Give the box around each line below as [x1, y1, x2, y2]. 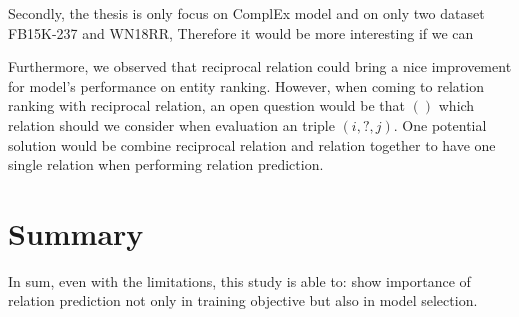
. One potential [393, 114, 487, 135]
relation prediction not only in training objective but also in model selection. [8, 290, 478, 311]
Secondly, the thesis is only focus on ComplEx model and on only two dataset [8, 3, 485, 23]
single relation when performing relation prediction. [8, 154, 324, 175]
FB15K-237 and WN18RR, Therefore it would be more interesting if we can [8, 22, 474, 43]
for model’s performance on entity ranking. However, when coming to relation [8, 75, 484, 96]
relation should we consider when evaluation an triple [8, 114, 335, 135]
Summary [8, 212, 144, 253]
